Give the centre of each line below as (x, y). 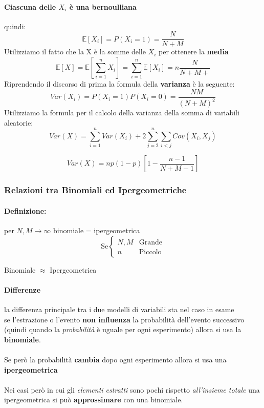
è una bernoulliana (103, 6)
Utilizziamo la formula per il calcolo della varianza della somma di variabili (122, 113)
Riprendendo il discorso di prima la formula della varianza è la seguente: (119, 84)
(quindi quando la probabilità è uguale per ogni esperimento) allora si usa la (123, 329)
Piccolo (150, 252)
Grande (151, 242)
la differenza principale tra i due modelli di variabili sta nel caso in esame (119, 309)
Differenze (23, 289)
